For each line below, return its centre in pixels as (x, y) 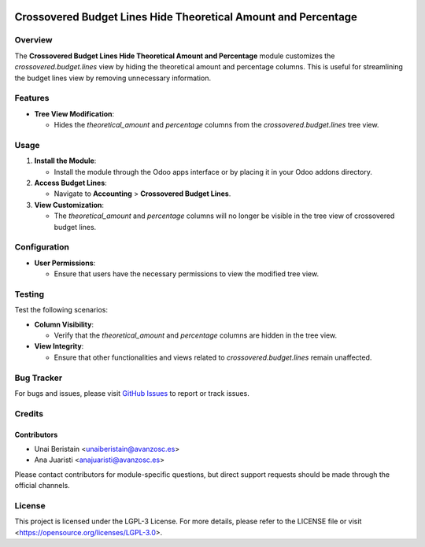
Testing (30, 294)
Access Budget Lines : (71, 183)
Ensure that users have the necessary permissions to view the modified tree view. (186, 274)
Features (32, 98)
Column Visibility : (64, 324)
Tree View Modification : (74, 113)
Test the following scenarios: (61, 310)
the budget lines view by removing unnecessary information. (113, 78)
